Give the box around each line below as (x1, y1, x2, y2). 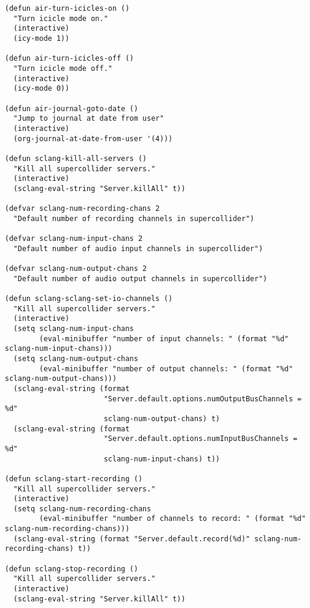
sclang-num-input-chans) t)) (103, 454, 220, 463)
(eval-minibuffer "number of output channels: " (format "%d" (39, 364, 293, 373)
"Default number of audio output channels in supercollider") (13, 274, 267, 283)
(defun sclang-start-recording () (5, 474, 143, 483)
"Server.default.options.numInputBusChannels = (103, 434, 297, 443)
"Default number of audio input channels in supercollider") (13, 244, 263, 253)
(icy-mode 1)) (13, 34, 70, 43)
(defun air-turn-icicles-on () (5, 4, 130, 13)
